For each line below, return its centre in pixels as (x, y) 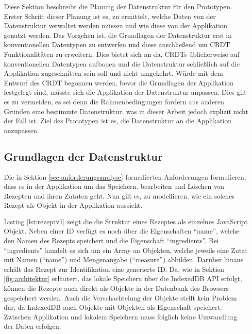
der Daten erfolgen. (33, 326)
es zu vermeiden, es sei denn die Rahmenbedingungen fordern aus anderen (114, 101)
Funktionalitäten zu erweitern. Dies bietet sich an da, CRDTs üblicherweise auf (122, 54)
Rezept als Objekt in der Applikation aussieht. (73, 205)
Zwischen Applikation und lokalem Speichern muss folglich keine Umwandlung (121, 316)
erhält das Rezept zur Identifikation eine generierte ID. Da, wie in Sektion (114, 269)
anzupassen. (22, 130)
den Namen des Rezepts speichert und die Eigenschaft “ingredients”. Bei (111, 241)
